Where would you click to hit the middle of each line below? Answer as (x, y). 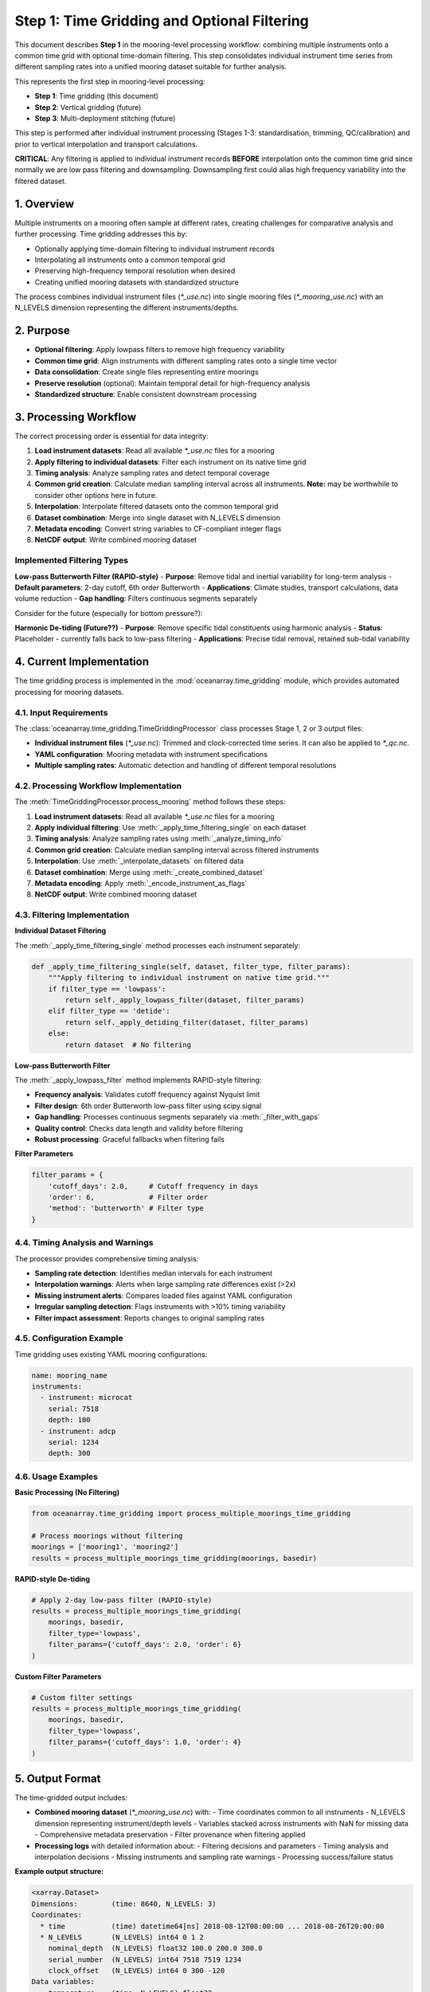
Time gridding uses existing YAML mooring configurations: (111, 1354)
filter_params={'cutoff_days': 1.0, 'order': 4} (145, 1742)
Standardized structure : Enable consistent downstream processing (146, 394)
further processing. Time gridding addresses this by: (101, 234)
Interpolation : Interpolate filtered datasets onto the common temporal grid (156, 507)
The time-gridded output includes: (71, 1798)
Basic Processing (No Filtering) (67, 1492)
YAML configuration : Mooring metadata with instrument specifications (151, 754)
